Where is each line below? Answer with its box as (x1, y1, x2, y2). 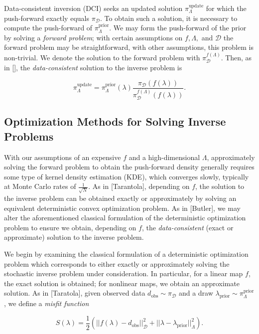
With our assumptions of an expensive (4, 152, 121, 162)
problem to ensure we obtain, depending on (4, 222, 136, 232)
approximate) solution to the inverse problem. (4, 232, 144, 242)
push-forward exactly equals (4, 12, 89, 23)
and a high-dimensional (129, 152, 200, 162)
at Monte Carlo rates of (4, 181, 76, 191)
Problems (4, 128, 54, 144)
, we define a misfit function (4, 298, 89, 309)
